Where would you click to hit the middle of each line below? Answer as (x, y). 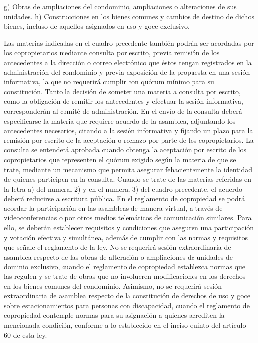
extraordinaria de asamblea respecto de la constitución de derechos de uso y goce (127, 296)
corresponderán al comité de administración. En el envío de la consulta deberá (123, 110)
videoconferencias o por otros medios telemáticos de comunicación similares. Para (128, 218)
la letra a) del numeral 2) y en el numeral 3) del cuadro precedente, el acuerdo (123, 188)
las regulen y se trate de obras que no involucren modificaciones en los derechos (125, 276)
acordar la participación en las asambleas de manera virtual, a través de (113, 208)
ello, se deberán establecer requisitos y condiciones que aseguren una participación (129, 228)
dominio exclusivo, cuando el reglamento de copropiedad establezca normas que (125, 266)
